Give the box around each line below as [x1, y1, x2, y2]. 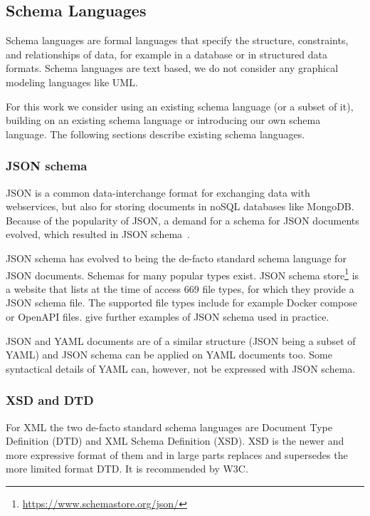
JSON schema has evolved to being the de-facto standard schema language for [6, 250, 347, 265]
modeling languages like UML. [6, 74, 138, 89]
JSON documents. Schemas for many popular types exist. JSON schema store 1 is [6, 265, 359, 282]
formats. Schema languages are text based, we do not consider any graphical [6, 61, 339, 76]
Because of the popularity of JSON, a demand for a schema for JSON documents [6, 212, 359, 227]
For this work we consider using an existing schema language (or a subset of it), [6, 98, 354, 113]
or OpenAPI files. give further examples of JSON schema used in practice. [6, 309, 329, 324]
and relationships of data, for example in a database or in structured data [6, 46, 328, 61]
